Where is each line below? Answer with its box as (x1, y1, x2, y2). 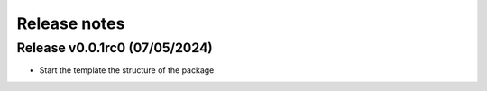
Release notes (16, 14, 125, 33)
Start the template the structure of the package (39, 65, 215, 76)
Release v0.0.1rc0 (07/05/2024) (16, 40, 214, 56)
